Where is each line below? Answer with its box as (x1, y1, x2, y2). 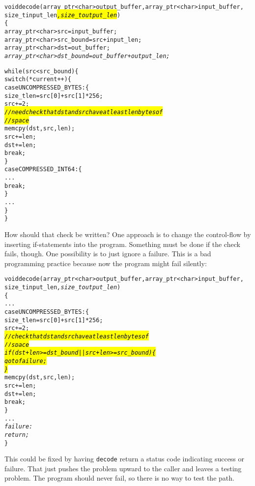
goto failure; (4, 358, 47, 364)
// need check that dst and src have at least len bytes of (4, 108, 163, 116)
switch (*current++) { (4, 76, 72, 83)
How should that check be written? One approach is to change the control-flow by (4, 229, 251, 240)
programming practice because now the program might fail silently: (4, 258, 207, 268)
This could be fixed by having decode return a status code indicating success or (4, 454, 245, 464)
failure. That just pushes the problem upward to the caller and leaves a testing (4, 463, 242, 473)
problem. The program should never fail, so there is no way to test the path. (4, 473, 234, 483)
